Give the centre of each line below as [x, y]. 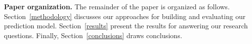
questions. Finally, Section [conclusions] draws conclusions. [93, 35]
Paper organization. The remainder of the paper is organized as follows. [117, 6]
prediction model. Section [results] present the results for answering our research [126, 26]
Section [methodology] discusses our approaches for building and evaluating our [125, 16]
